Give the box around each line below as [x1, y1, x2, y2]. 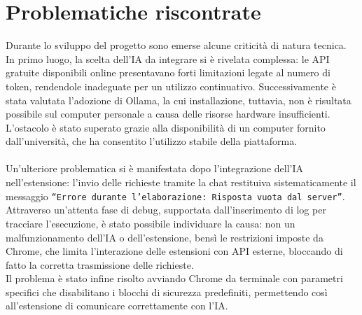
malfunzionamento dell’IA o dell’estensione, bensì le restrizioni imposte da [6, 230, 323, 244]
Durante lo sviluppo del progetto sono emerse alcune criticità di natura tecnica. [6, 38, 347, 52]
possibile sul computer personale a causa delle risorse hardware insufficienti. [6, 106, 330, 121]
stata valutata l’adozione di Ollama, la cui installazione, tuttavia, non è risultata [6, 92, 351, 107]
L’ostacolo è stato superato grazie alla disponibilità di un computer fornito [6, 120, 326, 134]
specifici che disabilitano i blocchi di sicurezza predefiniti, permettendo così [6, 284, 328, 299]
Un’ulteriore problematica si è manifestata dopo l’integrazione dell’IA [6, 161, 303, 176]
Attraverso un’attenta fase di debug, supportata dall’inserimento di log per [6, 202, 326, 217]
